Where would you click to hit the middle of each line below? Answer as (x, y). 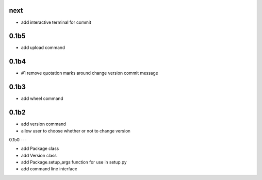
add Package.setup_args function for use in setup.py (74, 162)
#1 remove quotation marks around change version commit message (90, 73)
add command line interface (49, 169)
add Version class (39, 155)
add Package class (40, 148)
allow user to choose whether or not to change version (76, 131)
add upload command (43, 48)
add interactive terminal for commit (56, 22)
